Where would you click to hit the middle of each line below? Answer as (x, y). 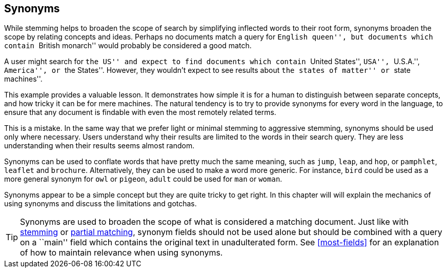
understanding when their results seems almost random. (99, 146)
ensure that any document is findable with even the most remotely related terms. (140, 112)
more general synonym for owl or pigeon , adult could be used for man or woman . (143, 179)
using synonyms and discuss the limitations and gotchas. (100, 204)
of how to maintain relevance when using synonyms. (121, 253)
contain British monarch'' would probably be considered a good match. (128, 46)
